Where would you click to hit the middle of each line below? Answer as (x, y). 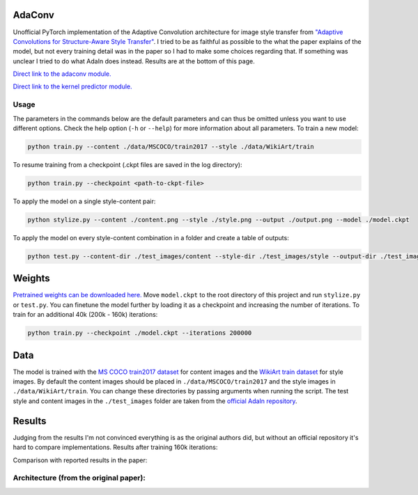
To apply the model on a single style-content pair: (84, 201)
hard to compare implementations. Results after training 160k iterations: (115, 447)
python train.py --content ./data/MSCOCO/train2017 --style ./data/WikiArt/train (171, 147)
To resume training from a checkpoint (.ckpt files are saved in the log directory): (127, 164)
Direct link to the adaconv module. (62, 74)
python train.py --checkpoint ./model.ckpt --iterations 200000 (140, 333)
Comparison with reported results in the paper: (80, 460)
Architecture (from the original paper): (79, 478)
